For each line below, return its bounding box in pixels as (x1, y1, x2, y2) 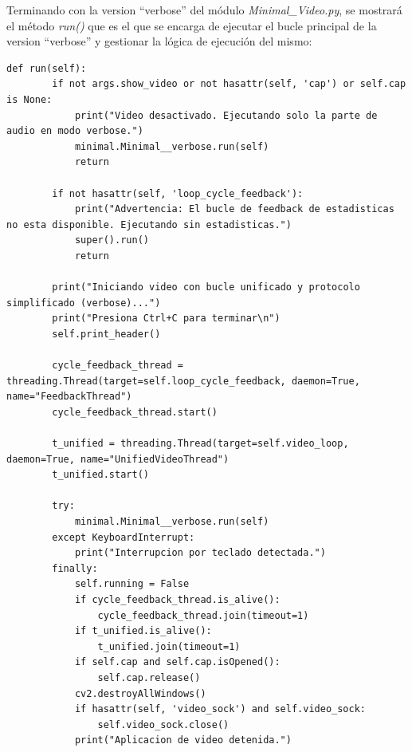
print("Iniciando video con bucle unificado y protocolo (52, 282, 360, 293)
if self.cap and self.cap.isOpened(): (74, 656, 281, 668)
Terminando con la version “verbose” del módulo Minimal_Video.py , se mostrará (6, 2, 402, 18)
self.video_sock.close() (97, 719, 230, 730)
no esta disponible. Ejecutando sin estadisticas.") (6, 219, 292, 230)
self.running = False (74, 578, 190, 590)
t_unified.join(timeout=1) (97, 640, 241, 652)
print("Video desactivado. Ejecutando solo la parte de (74, 109, 378, 121)
